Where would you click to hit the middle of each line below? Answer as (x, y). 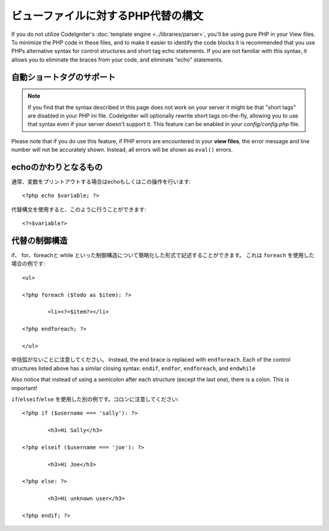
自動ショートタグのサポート (63, 77)
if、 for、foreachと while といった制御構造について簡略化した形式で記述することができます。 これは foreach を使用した (163, 255)
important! (24, 388)
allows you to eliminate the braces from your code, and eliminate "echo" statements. (117, 59)
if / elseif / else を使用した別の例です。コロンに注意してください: (95, 399)
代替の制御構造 (39, 241)
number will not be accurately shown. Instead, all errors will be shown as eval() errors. (122, 150)
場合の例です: (28, 264)
